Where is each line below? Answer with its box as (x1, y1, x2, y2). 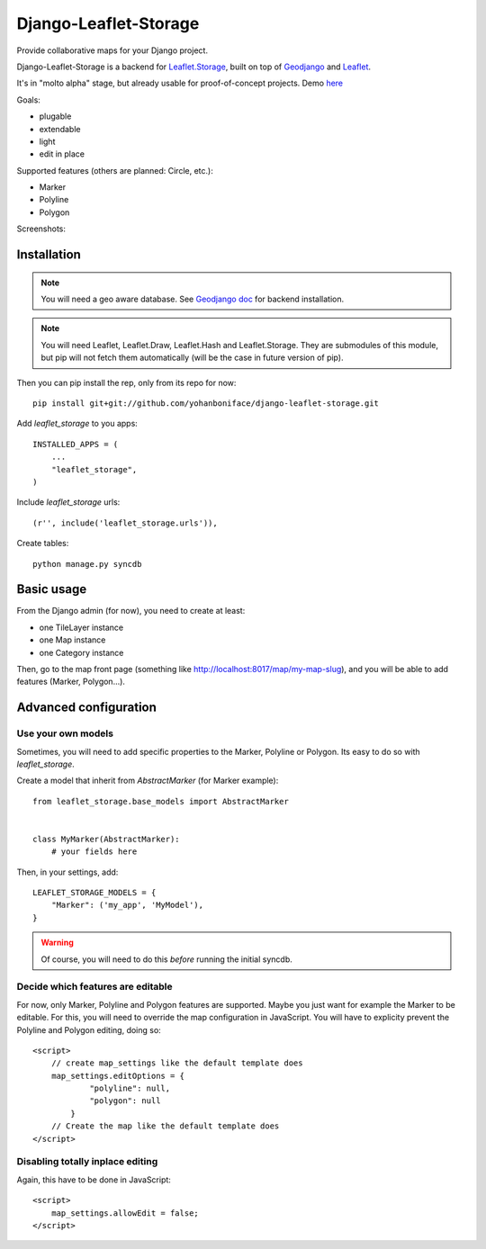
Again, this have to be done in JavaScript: (16, 1174, 171, 1185)
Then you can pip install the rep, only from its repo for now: (16, 377, 237, 388)
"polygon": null (89, 1096, 161, 1106)
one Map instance (39, 634, 106, 645)
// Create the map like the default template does (50, 1121, 280, 1131)
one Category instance (39, 647, 124, 658)
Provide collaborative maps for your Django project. (16, 45, 209, 56)
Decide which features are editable (16, 981, 173, 993)
